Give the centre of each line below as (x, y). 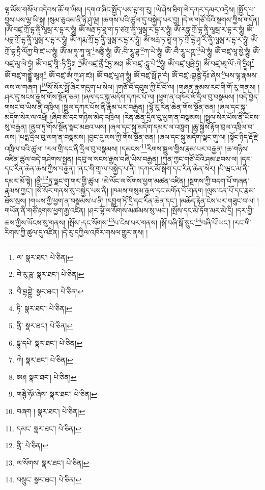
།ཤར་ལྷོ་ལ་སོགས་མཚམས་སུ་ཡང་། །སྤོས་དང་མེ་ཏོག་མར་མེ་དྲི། (160, 210)
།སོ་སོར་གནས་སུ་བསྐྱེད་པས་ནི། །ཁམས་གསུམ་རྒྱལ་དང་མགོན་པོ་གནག (119, 190)
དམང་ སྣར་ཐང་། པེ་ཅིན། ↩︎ (49, 428)
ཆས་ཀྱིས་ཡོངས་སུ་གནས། (35, 222)
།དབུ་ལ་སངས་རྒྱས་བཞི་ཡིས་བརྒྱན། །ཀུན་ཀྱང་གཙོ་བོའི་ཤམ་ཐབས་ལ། (157, 158)
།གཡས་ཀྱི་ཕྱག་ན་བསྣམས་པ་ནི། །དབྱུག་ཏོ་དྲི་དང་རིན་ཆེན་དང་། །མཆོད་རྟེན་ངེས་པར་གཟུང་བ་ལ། (142, 200)
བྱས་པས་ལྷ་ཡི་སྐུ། (25, 19)
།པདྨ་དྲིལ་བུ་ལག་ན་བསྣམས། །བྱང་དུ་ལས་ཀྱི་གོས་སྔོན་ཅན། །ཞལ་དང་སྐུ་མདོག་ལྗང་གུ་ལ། (122, 136)
